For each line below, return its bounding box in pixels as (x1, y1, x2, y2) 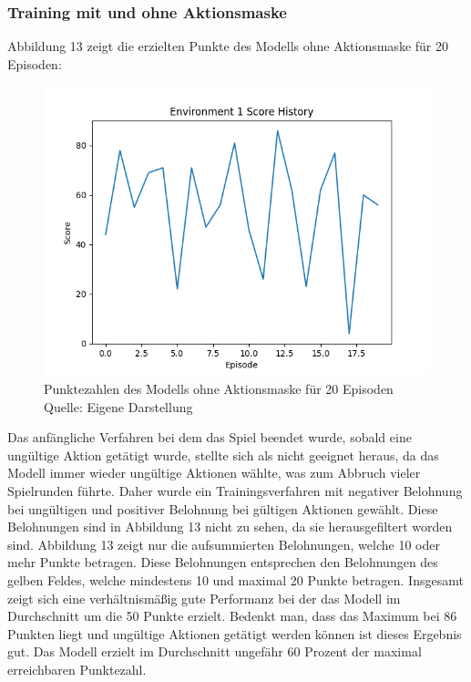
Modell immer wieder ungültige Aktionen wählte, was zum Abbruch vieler (7, 463, 421, 482)
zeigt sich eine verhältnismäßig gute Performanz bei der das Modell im (7, 588, 401, 607)
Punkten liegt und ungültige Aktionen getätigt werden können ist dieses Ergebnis (7, 624, 462, 643)
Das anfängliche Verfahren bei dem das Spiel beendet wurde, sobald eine (7, 428, 412, 447)
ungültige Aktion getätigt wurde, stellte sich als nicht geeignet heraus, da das (7, 445, 439, 464)
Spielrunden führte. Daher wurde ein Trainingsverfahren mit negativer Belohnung (7, 480, 463, 500)
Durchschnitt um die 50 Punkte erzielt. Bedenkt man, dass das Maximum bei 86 (7, 606, 457, 625)
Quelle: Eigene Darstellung (44, 397, 193, 416)
